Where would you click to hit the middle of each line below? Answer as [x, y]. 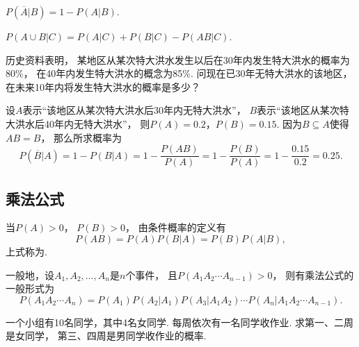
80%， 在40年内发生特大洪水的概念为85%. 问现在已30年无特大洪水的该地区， [179, 73]
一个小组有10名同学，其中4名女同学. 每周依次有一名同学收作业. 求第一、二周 [180, 322]
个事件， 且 [152, 274]
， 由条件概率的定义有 [176, 227]
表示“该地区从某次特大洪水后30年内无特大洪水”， [134, 110]
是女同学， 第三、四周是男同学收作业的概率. [106, 336]
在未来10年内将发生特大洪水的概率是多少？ [103, 86]
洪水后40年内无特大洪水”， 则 [82, 123]
